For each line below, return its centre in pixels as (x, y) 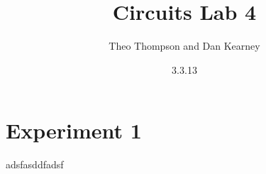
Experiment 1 (74, 130)
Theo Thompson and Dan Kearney (184, 46)
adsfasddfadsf (35, 164)
